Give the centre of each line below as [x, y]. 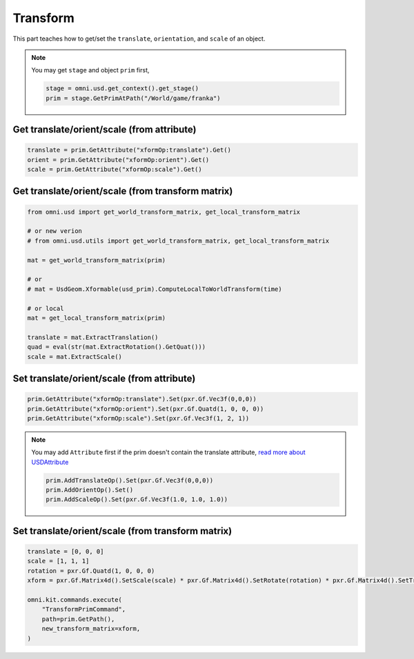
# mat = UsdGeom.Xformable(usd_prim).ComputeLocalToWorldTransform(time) [155, 289]
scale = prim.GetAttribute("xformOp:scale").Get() [115, 170]
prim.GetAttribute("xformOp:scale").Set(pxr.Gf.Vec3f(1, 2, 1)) [138, 418]
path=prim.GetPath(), [78, 619]
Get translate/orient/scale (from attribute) [105, 130]
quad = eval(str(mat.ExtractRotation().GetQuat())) [117, 347]
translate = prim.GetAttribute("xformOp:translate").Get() [129, 150]
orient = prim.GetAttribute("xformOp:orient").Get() [118, 160]
